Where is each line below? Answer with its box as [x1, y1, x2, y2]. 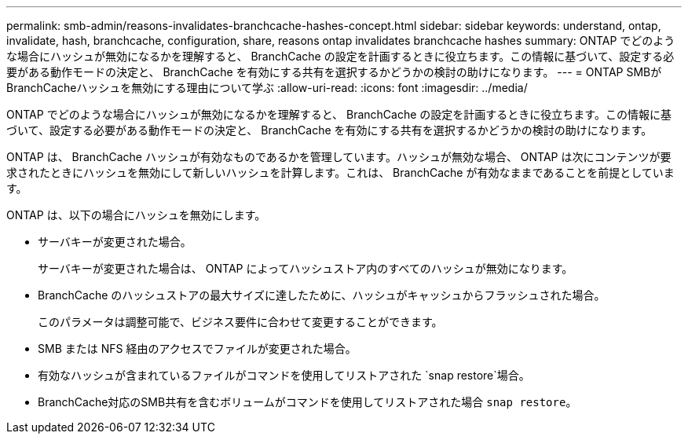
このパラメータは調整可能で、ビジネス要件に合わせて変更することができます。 [38, 315, 443, 328]
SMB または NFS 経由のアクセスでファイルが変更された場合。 [38, 342, 357, 355]
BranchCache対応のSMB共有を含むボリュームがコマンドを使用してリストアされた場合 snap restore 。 [38, 395, 577, 409]
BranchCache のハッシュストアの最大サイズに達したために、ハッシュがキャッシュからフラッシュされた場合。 [38, 288, 606, 302]
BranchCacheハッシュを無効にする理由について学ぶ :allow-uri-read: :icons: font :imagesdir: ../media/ [6, 81, 528, 94]
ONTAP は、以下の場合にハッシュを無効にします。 [6, 208, 266, 222]
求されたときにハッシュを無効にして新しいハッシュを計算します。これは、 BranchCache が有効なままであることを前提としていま [6, 166, 675, 179]
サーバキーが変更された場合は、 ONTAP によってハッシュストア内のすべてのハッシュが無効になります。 [38, 262, 573, 275]
